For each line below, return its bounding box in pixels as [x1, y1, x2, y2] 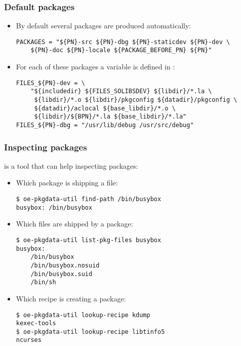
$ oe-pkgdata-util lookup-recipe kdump [16, 311, 150, 319]
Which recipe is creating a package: [16, 293, 126, 303]
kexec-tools [16, 320, 56, 327]
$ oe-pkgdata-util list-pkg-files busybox [16, 236, 162, 244]
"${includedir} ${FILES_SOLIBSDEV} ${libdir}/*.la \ [30, 88, 212, 95]
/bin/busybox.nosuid [30, 261, 100, 269]
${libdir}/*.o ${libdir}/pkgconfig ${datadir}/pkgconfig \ [34, 96, 237, 104]
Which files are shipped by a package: [16, 218, 133, 229]
